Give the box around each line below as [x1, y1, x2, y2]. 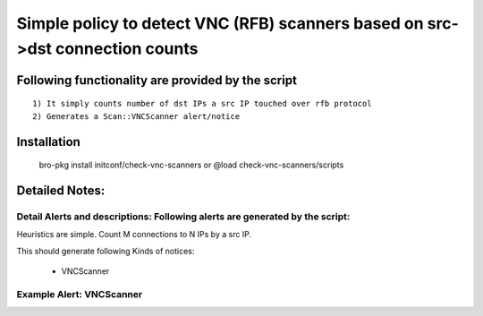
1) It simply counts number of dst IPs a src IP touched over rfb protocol [32, 98, 372, 109]
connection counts [55, 38, 199, 58]
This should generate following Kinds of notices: [16, 245, 195, 256]
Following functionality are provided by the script [16, 73, 297, 88]
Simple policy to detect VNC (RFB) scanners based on [16, 13, 424, 33]
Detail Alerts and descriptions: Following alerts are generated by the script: [16, 210, 351, 223]
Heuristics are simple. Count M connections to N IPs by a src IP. [16, 229, 252, 240]
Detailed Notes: [16, 183, 106, 198]
